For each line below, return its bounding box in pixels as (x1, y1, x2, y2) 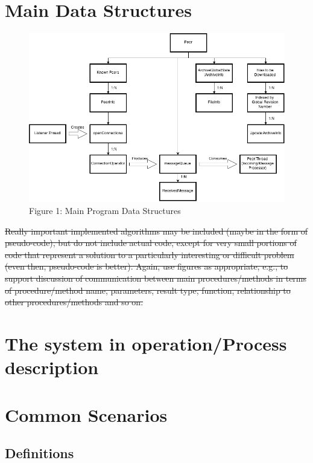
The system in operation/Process (5, 331, 287, 355)
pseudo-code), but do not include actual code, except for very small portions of (5, 236, 297, 249)
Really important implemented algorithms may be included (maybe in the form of (5, 224, 308, 237)
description (5, 355, 99, 380)
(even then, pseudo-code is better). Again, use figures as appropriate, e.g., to (5, 260, 288, 273)
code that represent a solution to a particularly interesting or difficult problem (5, 248, 294, 261)
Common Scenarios (5, 402, 168, 427)
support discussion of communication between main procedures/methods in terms (5, 272, 307, 284)
